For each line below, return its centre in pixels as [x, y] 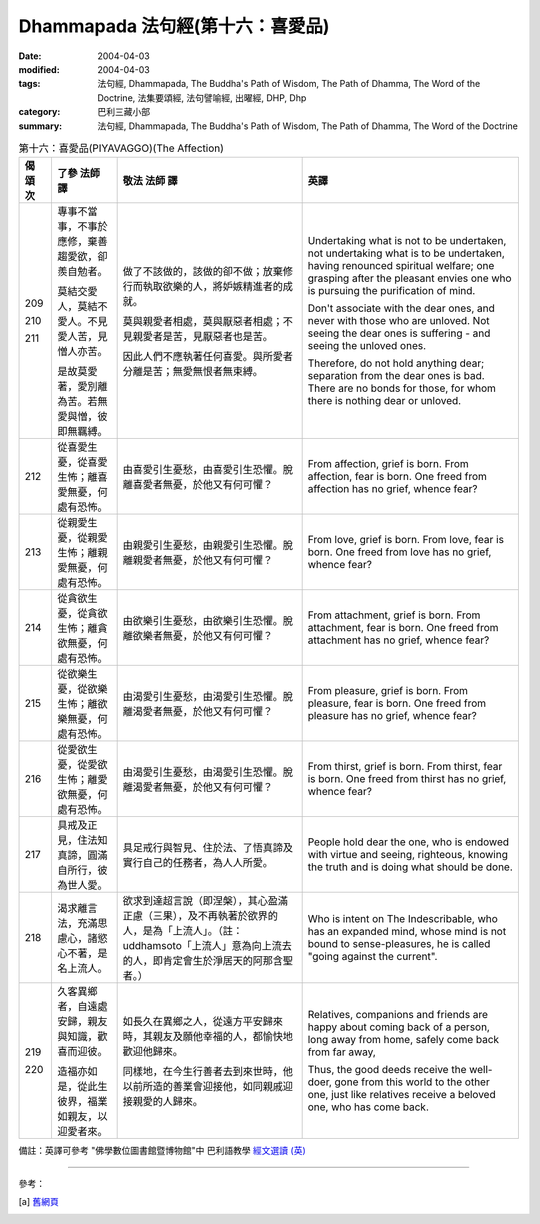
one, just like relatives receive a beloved [401, 1095]
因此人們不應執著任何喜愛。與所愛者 [208, 357]
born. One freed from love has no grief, [399, 552]
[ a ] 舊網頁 [39, 1202]
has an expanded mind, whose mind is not [407, 932]
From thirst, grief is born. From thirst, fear [405, 767]
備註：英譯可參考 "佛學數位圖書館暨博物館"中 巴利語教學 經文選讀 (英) [162, 1151]
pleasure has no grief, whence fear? [392, 716]
